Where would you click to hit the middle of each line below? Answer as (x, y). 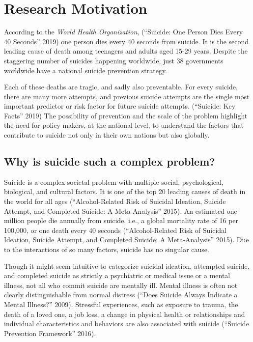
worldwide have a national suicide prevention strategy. (86, 70)
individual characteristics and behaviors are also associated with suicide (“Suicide (126, 324)
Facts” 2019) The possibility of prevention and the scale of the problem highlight (126, 115)
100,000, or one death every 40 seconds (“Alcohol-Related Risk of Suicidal (115, 230)
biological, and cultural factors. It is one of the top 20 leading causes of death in (125, 191)
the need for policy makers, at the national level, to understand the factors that (124, 125)
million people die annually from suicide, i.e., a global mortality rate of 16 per (121, 220)
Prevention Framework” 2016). (50, 333)
